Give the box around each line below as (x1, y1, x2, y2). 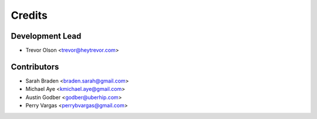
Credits (11, 9, 48, 22)
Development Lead (11, 31, 82, 41)
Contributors (11, 62, 59, 72)
